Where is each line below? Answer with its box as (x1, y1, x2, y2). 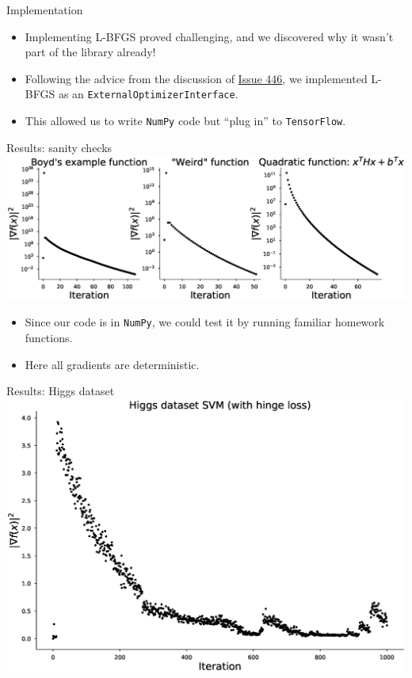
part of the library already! (25, 44, 156, 60)
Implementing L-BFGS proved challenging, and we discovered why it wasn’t (25, 28, 394, 44)
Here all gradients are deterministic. (25, 356, 200, 372)
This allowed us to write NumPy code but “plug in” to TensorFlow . (25, 112, 346, 129)
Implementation (6, 2, 83, 17)
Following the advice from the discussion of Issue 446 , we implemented (25, 70, 368, 86)
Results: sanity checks (6, 139, 113, 155)
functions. (25, 329, 73, 346)
